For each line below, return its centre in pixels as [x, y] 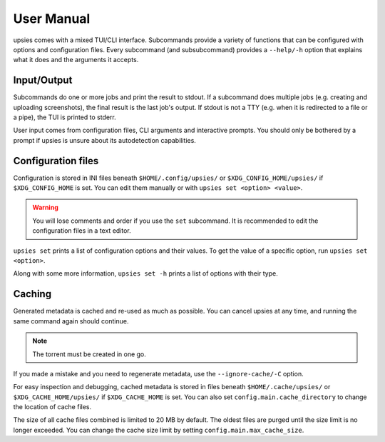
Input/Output [43, 80]
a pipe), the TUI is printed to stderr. [65, 117]
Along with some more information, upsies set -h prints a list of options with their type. [145, 273]
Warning [45, 208]
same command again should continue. [71, 321]
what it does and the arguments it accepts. [76, 60]
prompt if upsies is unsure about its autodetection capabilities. [104, 140]
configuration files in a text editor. [82, 231]
